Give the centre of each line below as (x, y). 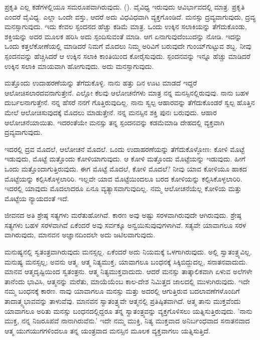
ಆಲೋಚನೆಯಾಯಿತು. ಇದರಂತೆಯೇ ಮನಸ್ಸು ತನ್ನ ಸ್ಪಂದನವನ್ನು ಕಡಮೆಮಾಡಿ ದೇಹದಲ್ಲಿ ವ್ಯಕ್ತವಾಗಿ (114, 122)
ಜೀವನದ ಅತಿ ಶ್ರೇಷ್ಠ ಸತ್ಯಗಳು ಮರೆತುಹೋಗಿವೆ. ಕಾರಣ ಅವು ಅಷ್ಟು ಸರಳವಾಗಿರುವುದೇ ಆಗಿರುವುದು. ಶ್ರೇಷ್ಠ (123, 215)
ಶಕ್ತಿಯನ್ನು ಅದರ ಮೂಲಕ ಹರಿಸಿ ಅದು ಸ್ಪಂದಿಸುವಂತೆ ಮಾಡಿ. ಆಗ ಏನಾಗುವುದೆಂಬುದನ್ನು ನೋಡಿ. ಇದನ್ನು (123, 36)
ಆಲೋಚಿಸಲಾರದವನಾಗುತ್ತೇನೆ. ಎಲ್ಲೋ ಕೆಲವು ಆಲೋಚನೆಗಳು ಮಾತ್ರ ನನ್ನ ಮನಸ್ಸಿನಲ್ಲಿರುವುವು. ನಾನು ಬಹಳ (127, 92)
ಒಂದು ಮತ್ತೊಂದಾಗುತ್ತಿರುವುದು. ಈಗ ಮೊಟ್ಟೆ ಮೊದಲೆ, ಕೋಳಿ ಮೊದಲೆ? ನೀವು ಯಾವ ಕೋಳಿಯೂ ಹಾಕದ (126, 168)
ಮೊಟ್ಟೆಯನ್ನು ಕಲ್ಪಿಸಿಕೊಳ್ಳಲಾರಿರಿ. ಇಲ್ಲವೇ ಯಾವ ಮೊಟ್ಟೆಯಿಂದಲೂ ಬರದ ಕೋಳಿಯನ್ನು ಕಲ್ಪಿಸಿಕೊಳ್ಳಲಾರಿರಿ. (123, 178)
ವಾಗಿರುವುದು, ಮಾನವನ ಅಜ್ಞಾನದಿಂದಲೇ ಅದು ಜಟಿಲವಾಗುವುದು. (80, 235)
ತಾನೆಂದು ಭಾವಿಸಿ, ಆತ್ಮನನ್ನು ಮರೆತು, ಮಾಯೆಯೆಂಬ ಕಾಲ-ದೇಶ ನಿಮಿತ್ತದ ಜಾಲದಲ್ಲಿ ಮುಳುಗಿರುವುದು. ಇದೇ (127, 281)
